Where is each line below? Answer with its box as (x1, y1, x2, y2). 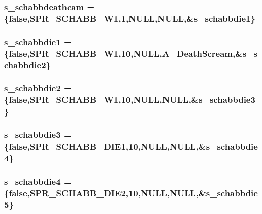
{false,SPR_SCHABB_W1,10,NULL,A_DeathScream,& (4, 47, 243, 59)
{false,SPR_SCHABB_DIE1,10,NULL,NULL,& (4, 139, 206, 152)
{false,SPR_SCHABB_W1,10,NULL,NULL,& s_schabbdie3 (4, 93, 255, 106)
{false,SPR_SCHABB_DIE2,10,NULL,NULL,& (4, 186, 206, 199)
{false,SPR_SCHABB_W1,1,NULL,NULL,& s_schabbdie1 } (4, 12, 255, 24)
